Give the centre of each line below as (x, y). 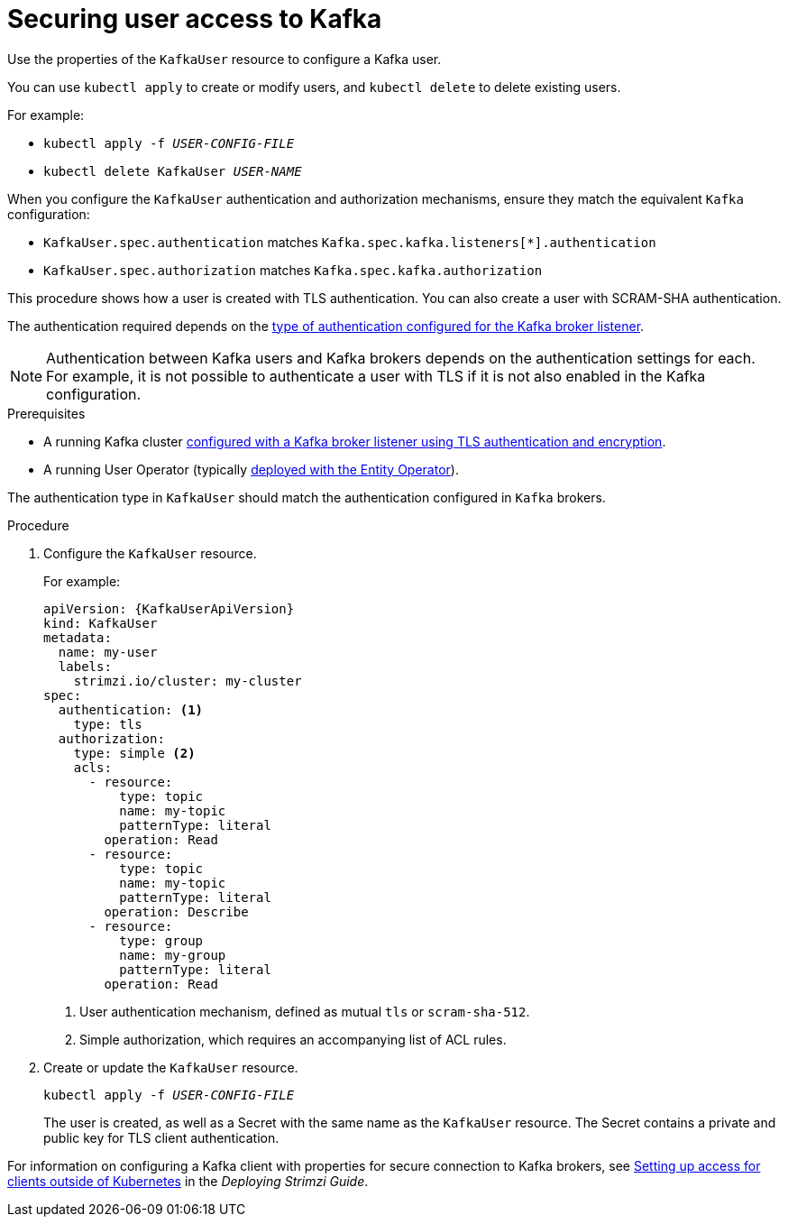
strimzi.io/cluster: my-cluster (188, 681)
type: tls (108, 724)
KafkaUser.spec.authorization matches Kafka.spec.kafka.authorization (293, 270)
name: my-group (173, 955)
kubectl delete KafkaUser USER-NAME (173, 171)
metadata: (78, 637)
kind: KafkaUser (101, 623)
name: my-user (108, 652)
